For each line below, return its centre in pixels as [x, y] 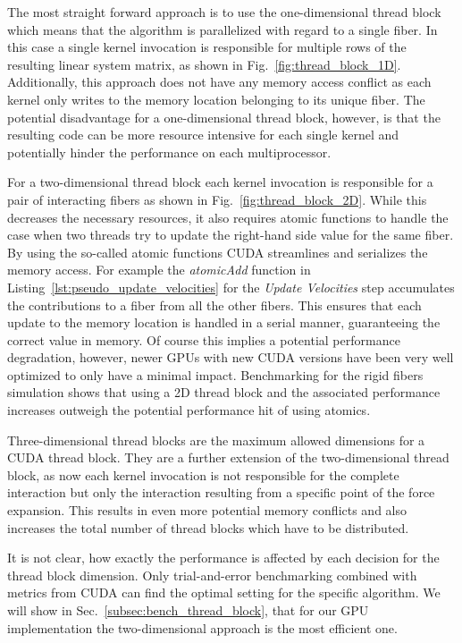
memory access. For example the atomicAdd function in [159, 270]
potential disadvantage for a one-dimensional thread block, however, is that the [224, 117]
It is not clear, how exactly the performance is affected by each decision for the [223, 558]
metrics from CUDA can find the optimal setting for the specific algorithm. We [224, 592]
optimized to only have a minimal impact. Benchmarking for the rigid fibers [215, 374]
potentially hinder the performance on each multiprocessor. [169, 152]
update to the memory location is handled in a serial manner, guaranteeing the [224, 322]
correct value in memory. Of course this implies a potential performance [204, 339]
